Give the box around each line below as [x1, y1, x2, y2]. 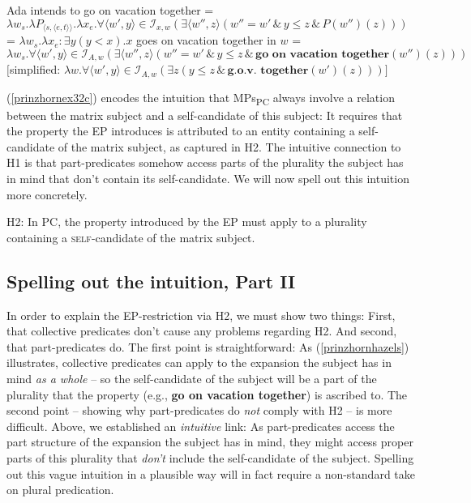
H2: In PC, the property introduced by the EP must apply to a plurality [6, 213, 367, 230]
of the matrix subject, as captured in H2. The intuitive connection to [58, 138, 401, 155]
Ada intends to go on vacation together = [6, 2, 214, 18]
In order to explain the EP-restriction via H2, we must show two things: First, [6, 306, 396, 323]
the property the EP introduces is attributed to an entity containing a [6, 122, 355, 139]
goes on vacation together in [136, 32, 276, 49]
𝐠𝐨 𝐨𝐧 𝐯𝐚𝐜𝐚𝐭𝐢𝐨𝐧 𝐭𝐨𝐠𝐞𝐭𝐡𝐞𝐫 [255, 48, 390, 60]
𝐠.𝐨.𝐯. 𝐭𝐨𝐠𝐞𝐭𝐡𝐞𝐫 [227, 65, 309, 77]
